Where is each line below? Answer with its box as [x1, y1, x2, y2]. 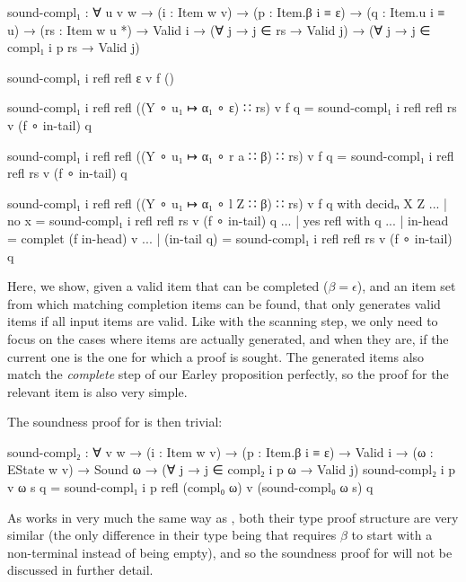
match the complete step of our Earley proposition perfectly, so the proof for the [7, 365, 449, 384]
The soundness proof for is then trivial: [7, 412, 223, 431]
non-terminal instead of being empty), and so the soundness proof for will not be [7, 542, 453, 561]
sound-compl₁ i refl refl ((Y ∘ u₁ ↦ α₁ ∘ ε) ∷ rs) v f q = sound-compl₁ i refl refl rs [7, 98, 457, 117]
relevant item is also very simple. [7, 382, 188, 401]
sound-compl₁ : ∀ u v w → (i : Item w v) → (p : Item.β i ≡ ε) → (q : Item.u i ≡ [7, 3, 445, 21]
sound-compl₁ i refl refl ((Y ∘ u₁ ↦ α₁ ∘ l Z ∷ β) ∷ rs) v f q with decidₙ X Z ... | [7, 193, 447, 212]
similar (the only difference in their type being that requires [7, 525, 337, 544]
